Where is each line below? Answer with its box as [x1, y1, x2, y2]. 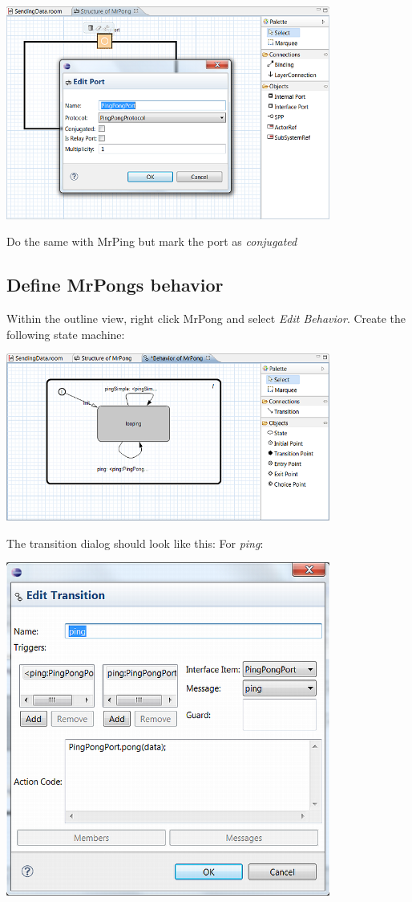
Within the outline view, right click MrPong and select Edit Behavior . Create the [6, 309, 406, 326]
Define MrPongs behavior [6, 272, 224, 297]
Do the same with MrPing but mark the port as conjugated [6, 233, 297, 250]
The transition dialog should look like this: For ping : [6, 534, 264, 551]
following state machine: [6, 325, 125, 342]
